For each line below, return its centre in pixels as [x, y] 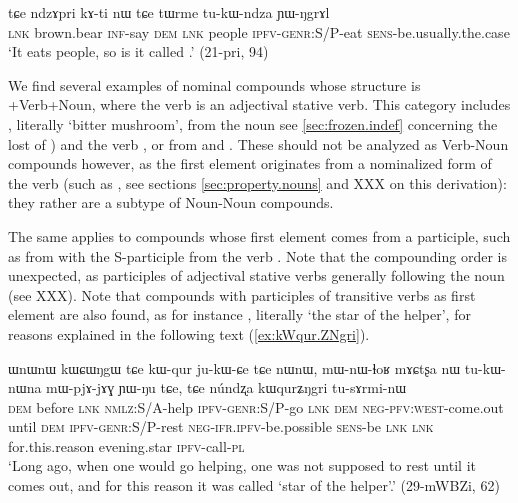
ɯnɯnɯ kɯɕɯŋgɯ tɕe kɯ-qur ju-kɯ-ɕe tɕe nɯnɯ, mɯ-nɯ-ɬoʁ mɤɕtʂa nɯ [234, 367]
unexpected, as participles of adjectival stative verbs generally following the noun [256, 275]
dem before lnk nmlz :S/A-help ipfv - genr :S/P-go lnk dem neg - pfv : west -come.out [256, 406]
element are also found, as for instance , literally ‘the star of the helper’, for [239, 314]
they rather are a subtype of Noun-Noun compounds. [171, 202]
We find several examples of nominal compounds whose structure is [214, 84]
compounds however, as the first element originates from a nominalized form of [250, 163]
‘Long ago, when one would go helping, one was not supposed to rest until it [242, 465]
